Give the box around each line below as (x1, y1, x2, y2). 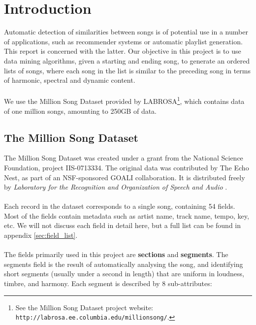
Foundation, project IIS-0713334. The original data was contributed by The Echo (4, 162, 249, 172)
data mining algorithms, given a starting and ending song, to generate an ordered (4, 55, 250, 65)
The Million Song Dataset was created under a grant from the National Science (4, 153, 243, 163)
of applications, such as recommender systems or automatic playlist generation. (4, 36, 243, 46)
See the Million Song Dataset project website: (15, 302, 154, 312)
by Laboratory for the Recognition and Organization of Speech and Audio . (4, 182, 227, 192)
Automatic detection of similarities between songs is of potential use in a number (4, 27, 248, 37)
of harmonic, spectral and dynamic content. (4, 75, 135, 85)
